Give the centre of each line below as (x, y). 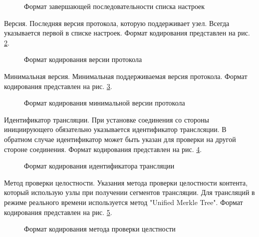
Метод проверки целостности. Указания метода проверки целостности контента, (126, 182)
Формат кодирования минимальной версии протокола (105, 103)
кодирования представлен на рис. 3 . (58, 86)
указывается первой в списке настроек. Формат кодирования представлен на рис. (127, 33)
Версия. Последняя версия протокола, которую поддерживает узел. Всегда (117, 23)
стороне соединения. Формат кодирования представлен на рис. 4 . (103, 149)
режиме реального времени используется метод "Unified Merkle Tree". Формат (124, 202)
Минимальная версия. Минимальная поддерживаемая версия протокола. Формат (126, 76)
